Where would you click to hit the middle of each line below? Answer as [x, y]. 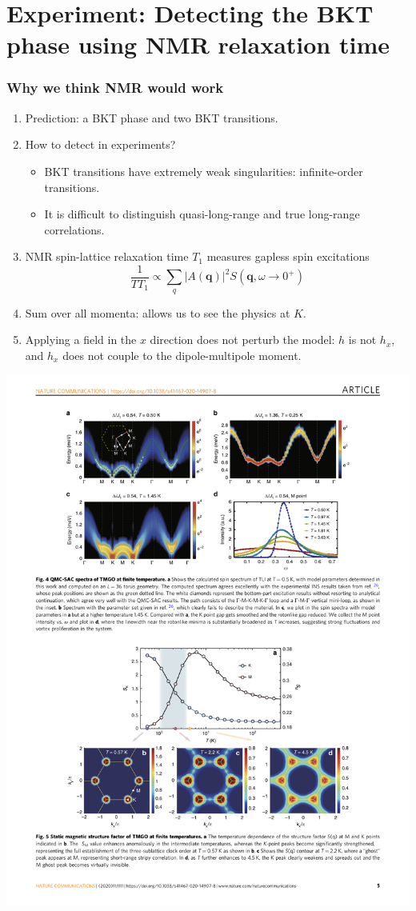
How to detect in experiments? [100, 144]
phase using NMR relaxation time [198, 44]
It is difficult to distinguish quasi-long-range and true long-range [202, 214]
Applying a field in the [81, 340]
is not [362, 340]
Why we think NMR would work [115, 88]
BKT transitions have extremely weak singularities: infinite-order [204, 171]
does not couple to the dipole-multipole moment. [182, 355]
